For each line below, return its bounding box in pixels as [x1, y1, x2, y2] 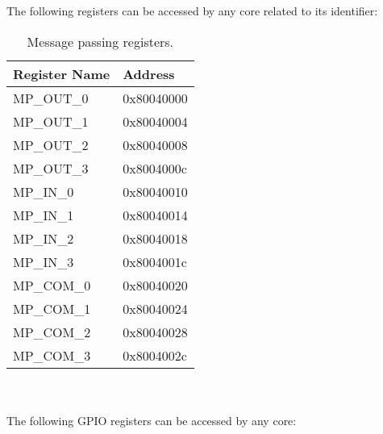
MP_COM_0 [13, 275, 91, 294]
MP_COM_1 [13, 298, 91, 318]
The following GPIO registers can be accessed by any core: [6, 411, 297, 428]
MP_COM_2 [13, 322, 91, 341]
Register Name [13, 64, 110, 83]
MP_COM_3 [13, 345, 91, 365]
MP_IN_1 [13, 205, 74, 224]
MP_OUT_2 [13, 135, 89, 154]
